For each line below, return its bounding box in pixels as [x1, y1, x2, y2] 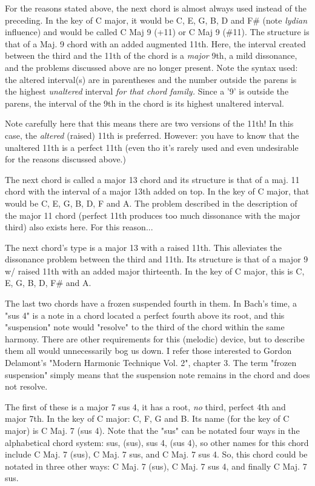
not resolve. [5, 380, 48, 393]
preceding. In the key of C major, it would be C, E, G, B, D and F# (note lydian [5, 13, 308, 26]
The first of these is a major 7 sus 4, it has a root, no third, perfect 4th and [5, 400, 286, 413]
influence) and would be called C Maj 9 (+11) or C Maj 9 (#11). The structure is [5, 25, 310, 38]
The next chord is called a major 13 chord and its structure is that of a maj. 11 [5, 173, 300, 185]
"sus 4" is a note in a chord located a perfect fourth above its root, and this [5, 308, 285, 321]
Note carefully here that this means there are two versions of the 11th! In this [5, 117, 294, 130]
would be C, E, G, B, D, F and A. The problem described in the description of [5, 196, 297, 209]
